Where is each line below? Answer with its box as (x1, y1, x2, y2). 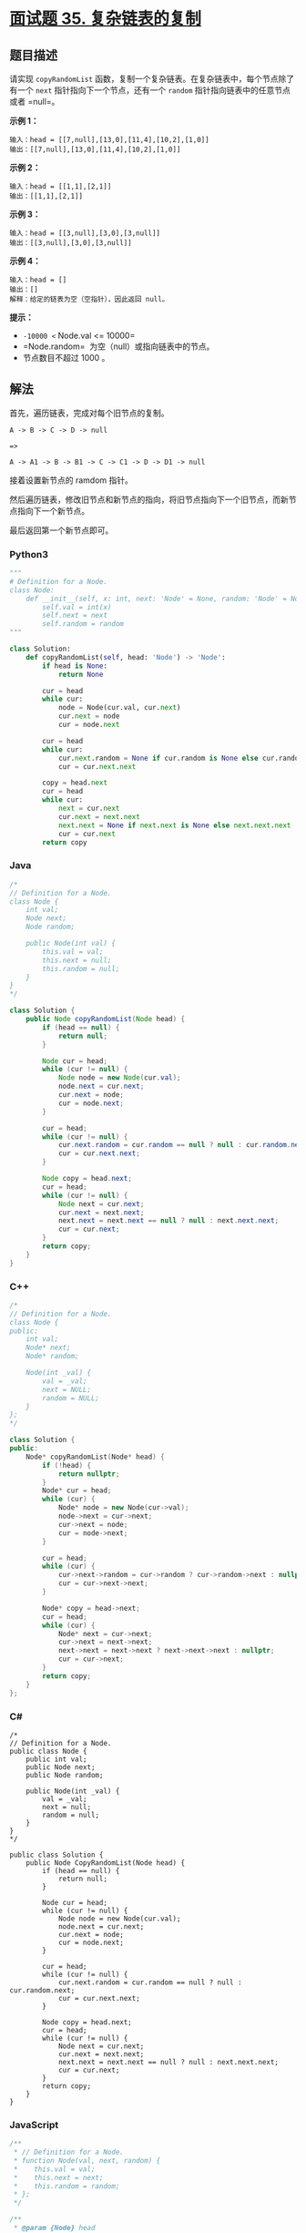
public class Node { (9, 1746, 88, 1756)
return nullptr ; (57, 1469, 120, 1479)
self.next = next (42, 611, 107, 620)
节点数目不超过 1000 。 (22, 353, 110, 363)
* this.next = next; (13, 2173, 104, 2182)
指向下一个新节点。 (16, 505, 89, 516)
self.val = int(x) (42, 602, 112, 611)
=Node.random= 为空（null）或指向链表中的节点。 (22, 341, 215, 352)
